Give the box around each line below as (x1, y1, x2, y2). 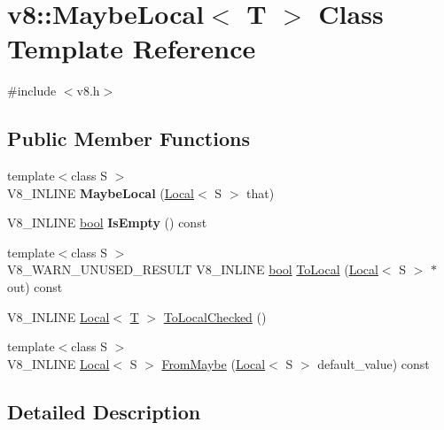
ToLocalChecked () (163, 307, 267, 326)
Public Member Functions (7, 125, 250, 152)
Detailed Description (7, 397, 201, 425)
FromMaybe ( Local (161, 354, 266, 372)
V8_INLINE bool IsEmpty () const (7, 213, 207, 232)
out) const (7, 278, 63, 296)
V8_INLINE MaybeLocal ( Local (7, 183, 194, 202)
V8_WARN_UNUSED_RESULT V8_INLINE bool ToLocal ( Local (7, 260, 378, 279)
